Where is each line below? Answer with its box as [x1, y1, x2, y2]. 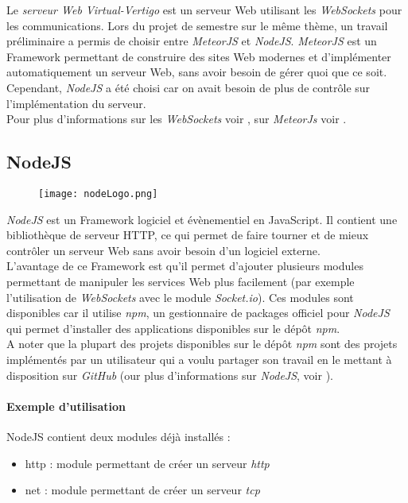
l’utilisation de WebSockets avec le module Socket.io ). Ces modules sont [6, 288, 354, 305]
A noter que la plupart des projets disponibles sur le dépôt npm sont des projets [6, 335, 398, 352]
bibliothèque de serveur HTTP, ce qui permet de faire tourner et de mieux [6, 226, 369, 243]
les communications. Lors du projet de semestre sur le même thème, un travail [6, 17, 388, 33]
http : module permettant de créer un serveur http [25, 455, 270, 471]
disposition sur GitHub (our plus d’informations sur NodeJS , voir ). [6, 366, 333, 383]
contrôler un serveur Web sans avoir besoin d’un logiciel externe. [6, 242, 321, 258]
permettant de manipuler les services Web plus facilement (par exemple [6, 273, 355, 289]
